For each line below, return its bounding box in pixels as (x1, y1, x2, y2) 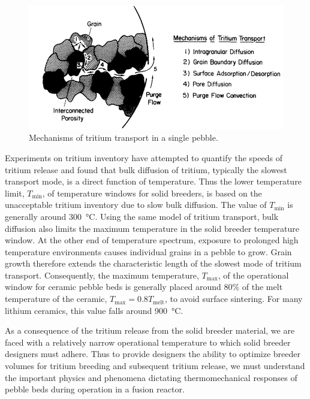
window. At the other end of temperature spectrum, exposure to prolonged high (5, 234, 299, 246)
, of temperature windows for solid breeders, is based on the (42, 186, 262, 199)
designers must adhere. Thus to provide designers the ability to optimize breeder (5, 347, 301, 360)
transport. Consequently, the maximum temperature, (5, 268, 199, 281)
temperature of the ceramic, (5, 292, 107, 305)
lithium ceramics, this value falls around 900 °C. (5, 304, 183, 316)
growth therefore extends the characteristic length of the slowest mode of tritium (5, 257, 302, 270)
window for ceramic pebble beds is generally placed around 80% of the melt (5, 280, 283, 293)
